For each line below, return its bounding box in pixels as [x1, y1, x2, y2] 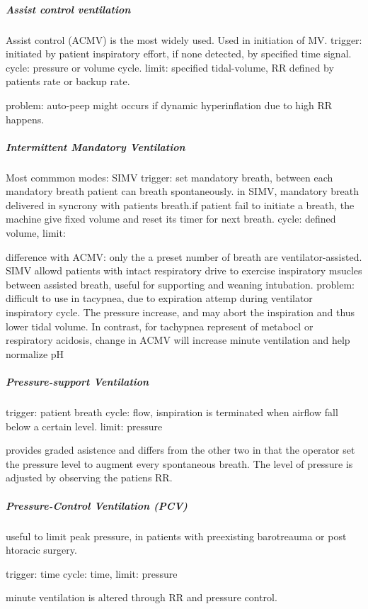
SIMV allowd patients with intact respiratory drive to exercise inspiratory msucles [6, 263, 362, 278]
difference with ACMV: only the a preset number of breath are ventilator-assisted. [6, 249, 362, 264]
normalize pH [6, 346, 64, 361]
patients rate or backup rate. [6, 74, 130, 89]
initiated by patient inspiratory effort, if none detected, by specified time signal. [6, 46, 352, 61]
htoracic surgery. [6, 542, 77, 557]
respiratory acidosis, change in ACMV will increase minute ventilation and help [6, 333, 350, 347]
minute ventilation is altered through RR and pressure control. [6, 590, 277, 605]
